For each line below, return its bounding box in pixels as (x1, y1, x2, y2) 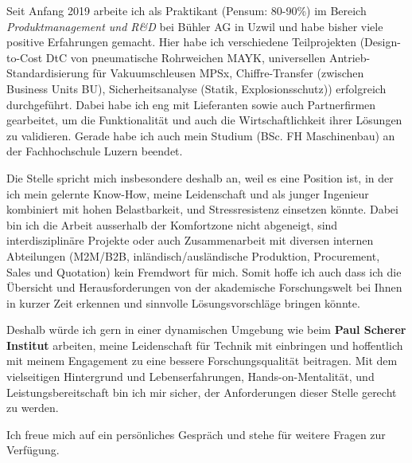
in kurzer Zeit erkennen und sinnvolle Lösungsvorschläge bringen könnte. (6, 294, 360, 311)
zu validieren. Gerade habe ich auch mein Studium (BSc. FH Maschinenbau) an (6, 127, 395, 143)
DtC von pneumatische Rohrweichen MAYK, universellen (45, 49, 326, 65)
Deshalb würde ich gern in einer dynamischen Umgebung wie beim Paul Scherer (6, 321, 406, 338)
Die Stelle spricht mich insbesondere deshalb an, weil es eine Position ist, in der (6, 169, 394, 186)
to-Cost (6, 49, 43, 65)
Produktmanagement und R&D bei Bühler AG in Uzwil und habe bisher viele (6, 18, 383, 34)
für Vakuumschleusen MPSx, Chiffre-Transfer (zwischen (92, 65, 364, 81)
